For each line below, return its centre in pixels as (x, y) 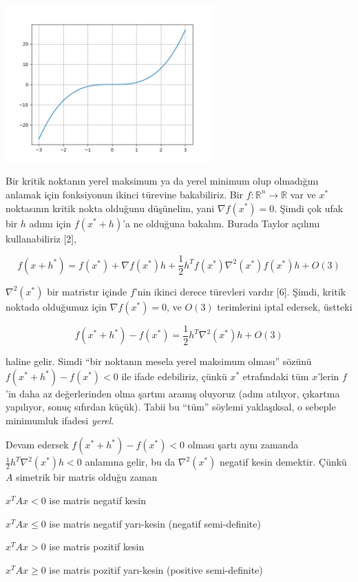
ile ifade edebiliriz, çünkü (174, 376)
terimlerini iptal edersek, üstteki (285, 306)
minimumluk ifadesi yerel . (60, 420)
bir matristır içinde (87, 291)
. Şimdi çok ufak (309, 208)
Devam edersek (37, 445)
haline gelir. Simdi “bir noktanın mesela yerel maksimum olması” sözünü (159, 361)
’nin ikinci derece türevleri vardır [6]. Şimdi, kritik (240, 291)
